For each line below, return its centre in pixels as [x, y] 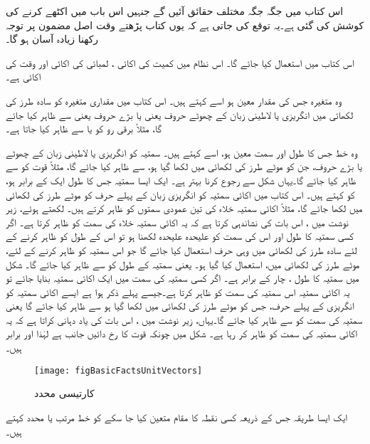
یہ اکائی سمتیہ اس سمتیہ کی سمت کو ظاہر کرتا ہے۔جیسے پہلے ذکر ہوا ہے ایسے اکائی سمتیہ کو [178, 291]
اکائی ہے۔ [23, 76]
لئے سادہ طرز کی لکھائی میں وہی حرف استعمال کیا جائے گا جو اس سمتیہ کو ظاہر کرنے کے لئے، [181, 249]
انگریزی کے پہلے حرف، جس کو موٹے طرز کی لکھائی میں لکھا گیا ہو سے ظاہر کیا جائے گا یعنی [180, 306]
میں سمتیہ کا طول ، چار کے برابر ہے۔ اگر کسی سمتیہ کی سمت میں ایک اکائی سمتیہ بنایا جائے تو [183, 278]
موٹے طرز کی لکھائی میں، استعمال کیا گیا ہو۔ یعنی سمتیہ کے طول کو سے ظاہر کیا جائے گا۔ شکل [183, 264]
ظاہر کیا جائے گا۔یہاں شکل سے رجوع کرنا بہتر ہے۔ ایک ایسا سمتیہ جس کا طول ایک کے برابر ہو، [181, 180]
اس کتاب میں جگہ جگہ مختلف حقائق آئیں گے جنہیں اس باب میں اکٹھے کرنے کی [175, 11]
